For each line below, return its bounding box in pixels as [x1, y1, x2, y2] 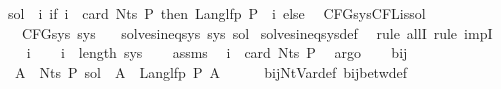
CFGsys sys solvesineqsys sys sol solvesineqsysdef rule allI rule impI [21, 22, 493, 43]
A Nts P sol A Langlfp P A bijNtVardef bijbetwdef [14, 61, 408, 82]
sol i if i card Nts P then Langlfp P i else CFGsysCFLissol [7, 3, 426, 23]
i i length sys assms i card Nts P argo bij [26, 42, 408, 63]
